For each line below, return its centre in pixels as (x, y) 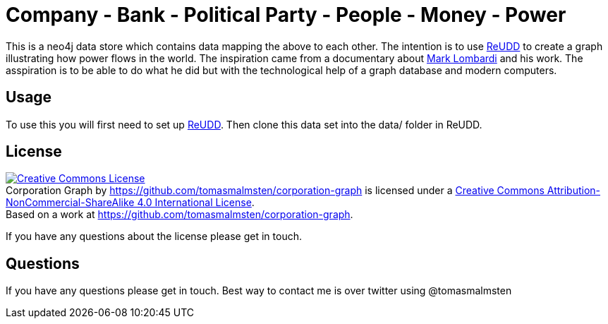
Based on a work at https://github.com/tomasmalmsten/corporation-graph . (180, 215)
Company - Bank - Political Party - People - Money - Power (286, 15)
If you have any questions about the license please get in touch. (154, 236)
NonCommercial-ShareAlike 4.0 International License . (130, 203)
